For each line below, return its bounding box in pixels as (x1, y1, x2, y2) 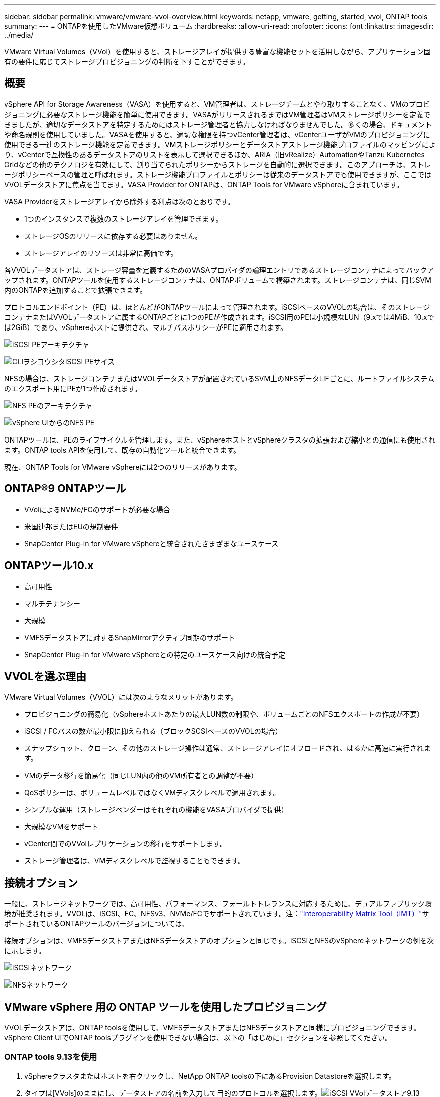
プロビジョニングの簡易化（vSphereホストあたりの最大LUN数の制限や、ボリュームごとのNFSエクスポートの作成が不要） (24, 710, 424, 719)
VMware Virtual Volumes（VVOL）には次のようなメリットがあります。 (4, 693, 238, 702)
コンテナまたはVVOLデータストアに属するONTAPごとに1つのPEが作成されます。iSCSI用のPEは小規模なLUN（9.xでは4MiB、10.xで (4, 312, 434, 321)
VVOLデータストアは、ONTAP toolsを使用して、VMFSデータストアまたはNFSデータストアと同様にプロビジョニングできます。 (4, 1023, 421, 1032)
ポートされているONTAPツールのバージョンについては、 (4, 919, 189, 928)
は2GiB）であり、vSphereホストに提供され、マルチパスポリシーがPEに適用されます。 (4, 322, 287, 332)
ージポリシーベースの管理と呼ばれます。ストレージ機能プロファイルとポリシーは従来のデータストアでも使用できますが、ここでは (4, 170, 432, 179)
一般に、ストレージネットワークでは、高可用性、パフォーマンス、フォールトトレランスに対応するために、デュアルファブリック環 (4, 899, 432, 908)
